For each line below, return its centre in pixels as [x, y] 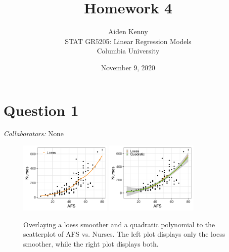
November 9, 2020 [128, 67]
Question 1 [41, 110]
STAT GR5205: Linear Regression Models [128, 41]
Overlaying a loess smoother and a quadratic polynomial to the [119, 224]
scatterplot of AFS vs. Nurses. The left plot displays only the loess [124, 234]
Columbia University [128, 51]
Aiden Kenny [128, 31]
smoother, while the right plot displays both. [91, 243]
